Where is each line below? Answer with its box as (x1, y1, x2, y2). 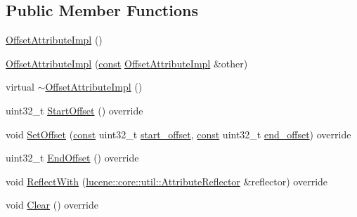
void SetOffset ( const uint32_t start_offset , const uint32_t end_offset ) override (6, 126, 351, 141)
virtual (6, 79, 34, 94)
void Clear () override (6, 197, 98, 212)
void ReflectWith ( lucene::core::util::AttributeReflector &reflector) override (6, 173, 328, 188)
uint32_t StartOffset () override (6, 103, 143, 117)
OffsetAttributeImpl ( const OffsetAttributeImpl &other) (6, 55, 248, 70)
